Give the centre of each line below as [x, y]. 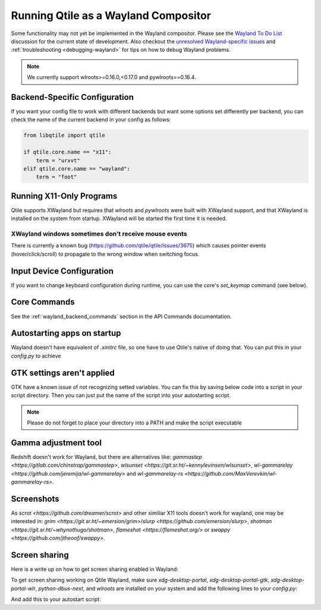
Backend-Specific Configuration [72, 97]
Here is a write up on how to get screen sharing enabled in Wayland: [95, 569]
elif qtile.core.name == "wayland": [77, 169]
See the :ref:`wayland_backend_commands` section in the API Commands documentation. [121, 316]
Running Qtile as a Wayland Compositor [111, 15]
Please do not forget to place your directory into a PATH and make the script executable [134, 423]
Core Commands [43, 302]
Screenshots [35, 499]
